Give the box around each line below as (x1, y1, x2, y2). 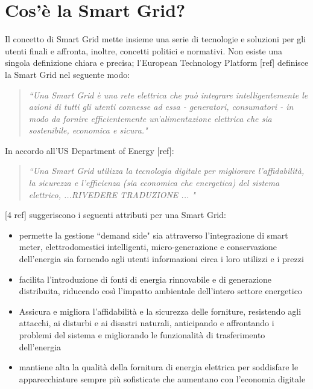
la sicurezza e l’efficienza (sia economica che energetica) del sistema (28, 176, 280, 189)
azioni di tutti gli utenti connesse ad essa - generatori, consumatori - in (28, 100, 294, 113)
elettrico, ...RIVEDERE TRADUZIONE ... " (28, 188, 195, 201)
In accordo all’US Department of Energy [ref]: (5, 144, 174, 156)
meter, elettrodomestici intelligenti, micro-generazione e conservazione (19, 240, 277, 253)
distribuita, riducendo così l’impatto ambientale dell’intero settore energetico (19, 285, 302, 297)
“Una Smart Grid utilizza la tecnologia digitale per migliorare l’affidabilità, (28, 164, 305, 177)
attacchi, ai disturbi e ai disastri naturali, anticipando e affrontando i (19, 317, 274, 329)
